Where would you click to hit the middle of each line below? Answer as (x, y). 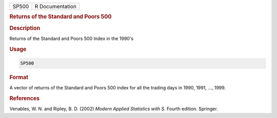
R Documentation (56, 6)
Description (25, 28)
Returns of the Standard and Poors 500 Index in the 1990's (71, 38)
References (25, 99)
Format (19, 78)
